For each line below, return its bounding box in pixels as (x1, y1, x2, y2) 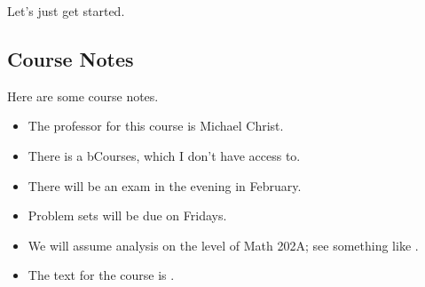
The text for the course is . (28, 266, 175, 284)
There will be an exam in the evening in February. (28, 176, 302, 195)
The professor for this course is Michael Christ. (28, 116, 284, 135)
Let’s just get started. (7, 2, 125, 20)
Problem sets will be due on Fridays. (28, 206, 227, 225)
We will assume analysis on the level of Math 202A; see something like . (28, 235, 419, 254)
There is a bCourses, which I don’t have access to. (28, 146, 301, 164)
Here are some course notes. (7, 86, 159, 105)
